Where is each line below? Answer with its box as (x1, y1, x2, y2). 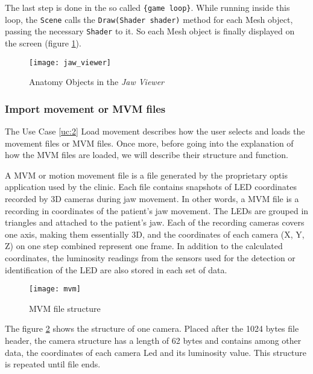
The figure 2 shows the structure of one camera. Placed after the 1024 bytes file (5, 322, 299, 335)
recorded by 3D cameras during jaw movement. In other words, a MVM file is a (5, 192, 299, 204)
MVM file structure (29, 302, 101, 314)
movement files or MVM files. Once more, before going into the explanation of (5, 136, 294, 149)
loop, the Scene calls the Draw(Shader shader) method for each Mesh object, (5, 13, 293, 25)
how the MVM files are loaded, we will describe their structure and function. (5, 148, 288, 161)
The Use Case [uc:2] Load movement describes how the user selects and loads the (5, 125, 305, 138)
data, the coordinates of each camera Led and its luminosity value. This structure (5, 346, 307, 358)
